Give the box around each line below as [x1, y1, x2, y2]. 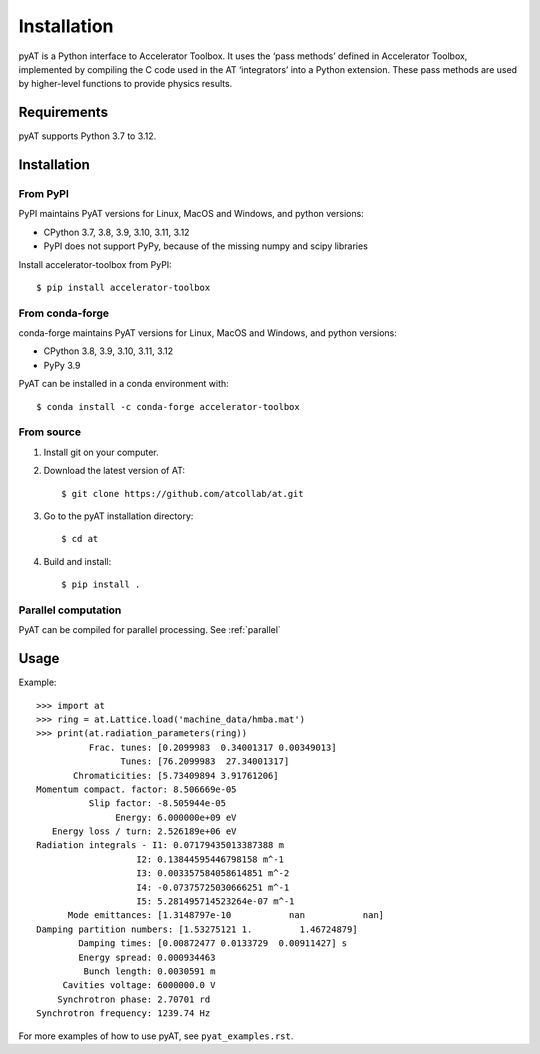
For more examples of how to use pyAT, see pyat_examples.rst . [18, 1030, 294, 1042]
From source [18, 425, 82, 439]
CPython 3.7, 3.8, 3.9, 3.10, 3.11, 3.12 [43, 226, 190, 238]
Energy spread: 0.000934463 [78, 951, 216, 963]
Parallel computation [18, 603, 122, 617]
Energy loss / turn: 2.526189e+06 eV [51, 826, 237, 837]
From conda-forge [18, 306, 110, 320]
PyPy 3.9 [43, 359, 81, 371]
